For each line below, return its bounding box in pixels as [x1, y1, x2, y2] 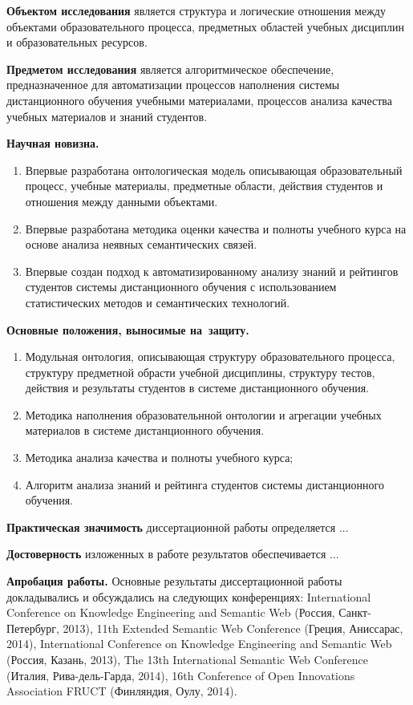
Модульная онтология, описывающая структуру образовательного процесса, [25, 348, 395, 365]
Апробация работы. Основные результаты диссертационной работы [6, 573, 342, 590]
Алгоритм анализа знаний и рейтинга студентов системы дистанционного [25, 476, 384, 492]
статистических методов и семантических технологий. [25, 294, 290, 310]
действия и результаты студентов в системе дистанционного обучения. [25, 379, 370, 396]
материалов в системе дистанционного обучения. [25, 422, 265, 439]
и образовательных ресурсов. [6, 34, 148, 51]
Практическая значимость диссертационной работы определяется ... [6, 518, 349, 535]
